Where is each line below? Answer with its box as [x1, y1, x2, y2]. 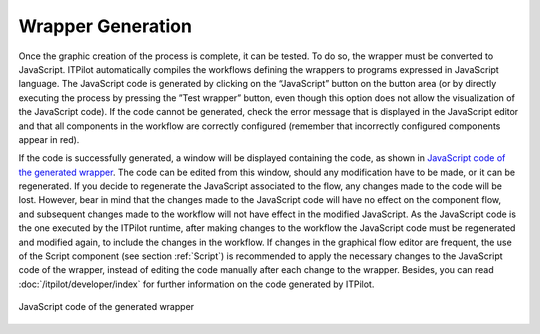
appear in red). [18, 133, 80, 145]
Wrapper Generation [18, 15, 192, 37]
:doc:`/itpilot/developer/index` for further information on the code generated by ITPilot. [18, 278, 375, 290]
